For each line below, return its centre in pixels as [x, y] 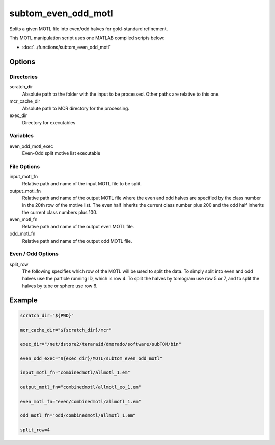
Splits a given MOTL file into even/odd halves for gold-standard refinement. [89, 29]
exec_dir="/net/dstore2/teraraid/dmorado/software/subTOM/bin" [101, 344]
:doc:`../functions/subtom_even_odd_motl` [66, 47]
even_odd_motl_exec [31, 146]
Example [23, 300]
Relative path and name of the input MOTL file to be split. [82, 183]
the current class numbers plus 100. [60, 213]
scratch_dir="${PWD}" [47, 315]
